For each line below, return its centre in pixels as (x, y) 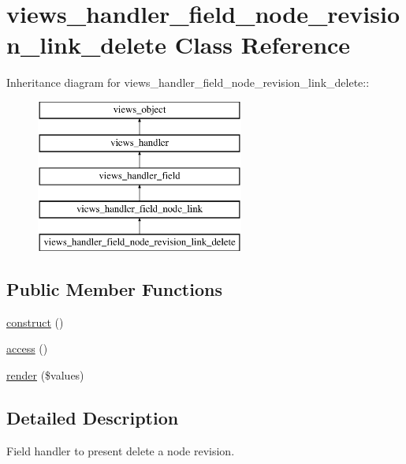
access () (27, 348)
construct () (35, 322)
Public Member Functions (114, 288)
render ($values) (45, 374)
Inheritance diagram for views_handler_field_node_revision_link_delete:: (188, 82)
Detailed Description (93, 417)
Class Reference (263, 45)
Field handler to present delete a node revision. (121, 450)
